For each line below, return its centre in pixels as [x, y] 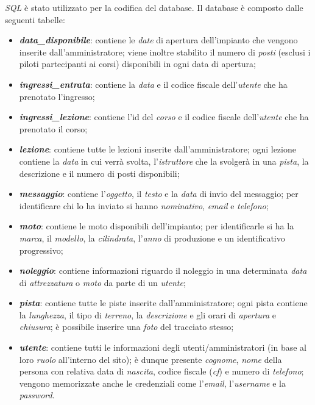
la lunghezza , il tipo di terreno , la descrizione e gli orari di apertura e [147, 314]
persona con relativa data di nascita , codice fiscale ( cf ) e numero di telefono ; [161, 371]
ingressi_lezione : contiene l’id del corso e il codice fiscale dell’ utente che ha [164, 117]
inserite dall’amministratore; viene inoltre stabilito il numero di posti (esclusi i [165, 52]
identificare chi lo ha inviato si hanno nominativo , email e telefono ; [144, 205]
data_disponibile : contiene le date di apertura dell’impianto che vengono [158, 40]
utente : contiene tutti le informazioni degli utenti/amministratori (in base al [163, 347]
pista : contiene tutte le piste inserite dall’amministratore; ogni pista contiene [163, 303]
